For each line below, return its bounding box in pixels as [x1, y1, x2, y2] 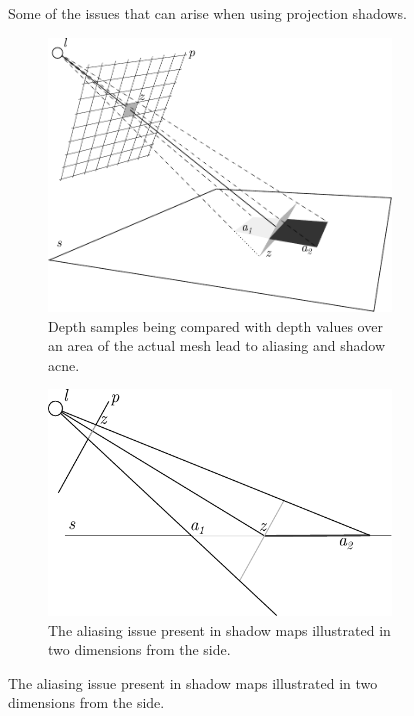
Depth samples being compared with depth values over [48, 315, 383, 336]
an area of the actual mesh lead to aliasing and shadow [48, 335, 386, 356]
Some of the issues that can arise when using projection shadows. [8, 3, 407, 23]
